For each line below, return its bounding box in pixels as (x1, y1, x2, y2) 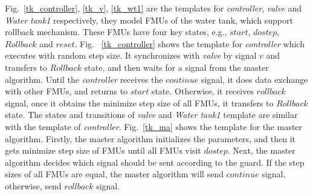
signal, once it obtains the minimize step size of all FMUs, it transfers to (5, 96, 274, 109)
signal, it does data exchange (201, 73, 308, 85)
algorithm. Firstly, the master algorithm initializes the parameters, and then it (5, 132, 296, 145)
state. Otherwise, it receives (151, 85, 254, 97)
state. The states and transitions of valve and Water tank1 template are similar (5, 108, 298, 121)
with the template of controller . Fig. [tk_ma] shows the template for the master (5, 120, 303, 132)
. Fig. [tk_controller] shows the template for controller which (74, 37, 305, 50)
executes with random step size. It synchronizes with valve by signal (5, 49, 257, 62)
